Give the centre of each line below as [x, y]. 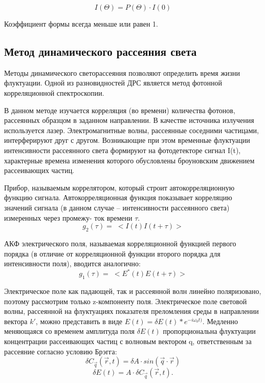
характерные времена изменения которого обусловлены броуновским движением [129, 160]
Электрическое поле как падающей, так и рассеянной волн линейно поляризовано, [133, 291]
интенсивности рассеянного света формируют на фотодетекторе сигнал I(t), [123, 150]
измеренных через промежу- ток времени [68, 217]
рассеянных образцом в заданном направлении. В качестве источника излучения [129, 120]
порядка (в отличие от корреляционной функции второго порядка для [112, 253]
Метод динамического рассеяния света [101, 51]
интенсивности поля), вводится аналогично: [72, 263]
